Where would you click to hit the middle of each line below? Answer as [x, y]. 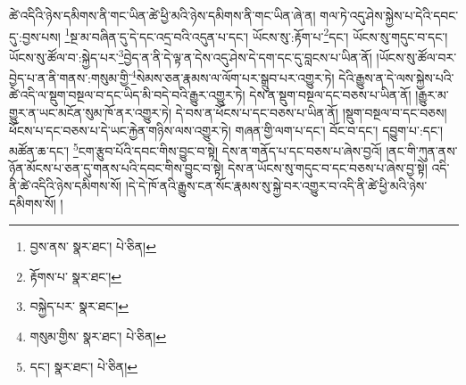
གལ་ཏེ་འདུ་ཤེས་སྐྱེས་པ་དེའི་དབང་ [389, 15]
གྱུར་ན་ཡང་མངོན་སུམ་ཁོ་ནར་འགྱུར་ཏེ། [91, 112]
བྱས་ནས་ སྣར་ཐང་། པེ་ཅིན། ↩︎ [93, 246]
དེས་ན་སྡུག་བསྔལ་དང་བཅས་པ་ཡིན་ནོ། [330, 95]
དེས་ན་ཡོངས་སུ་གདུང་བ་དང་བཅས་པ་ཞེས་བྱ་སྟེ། [328, 168]
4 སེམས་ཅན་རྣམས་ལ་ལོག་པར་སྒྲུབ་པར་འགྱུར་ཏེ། [233, 76]
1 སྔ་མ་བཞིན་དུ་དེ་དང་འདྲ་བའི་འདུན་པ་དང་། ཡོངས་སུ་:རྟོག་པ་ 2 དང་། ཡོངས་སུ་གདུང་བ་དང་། [256, 35]
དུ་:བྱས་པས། [35, 36]
